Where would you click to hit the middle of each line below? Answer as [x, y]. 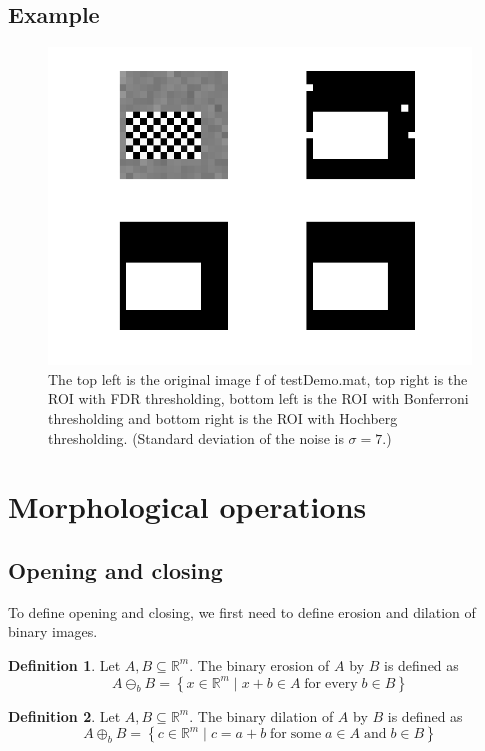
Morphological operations [187, 506]
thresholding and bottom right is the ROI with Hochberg [223, 417]
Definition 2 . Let [64, 715]
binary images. [53, 631]
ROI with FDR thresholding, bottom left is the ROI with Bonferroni [258, 398]
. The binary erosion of [259, 664]
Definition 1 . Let [64, 664]
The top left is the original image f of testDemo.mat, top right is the [258, 378]
